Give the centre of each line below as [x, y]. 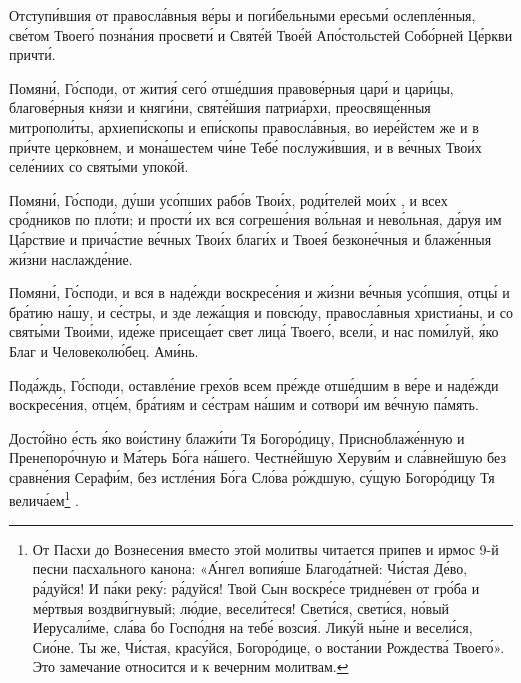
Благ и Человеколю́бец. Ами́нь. [104, 350]
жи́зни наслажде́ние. [71, 258]
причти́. [32, 54]
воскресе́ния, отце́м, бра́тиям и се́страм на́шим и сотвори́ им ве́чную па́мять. [244, 404]
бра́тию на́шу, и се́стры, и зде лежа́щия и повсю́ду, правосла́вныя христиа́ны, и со [261, 311]
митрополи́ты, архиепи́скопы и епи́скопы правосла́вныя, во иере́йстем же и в [244, 126]
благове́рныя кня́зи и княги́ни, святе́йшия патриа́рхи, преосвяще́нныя [220, 107]
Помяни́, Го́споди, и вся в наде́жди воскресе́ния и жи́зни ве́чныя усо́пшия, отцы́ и [259, 292]
